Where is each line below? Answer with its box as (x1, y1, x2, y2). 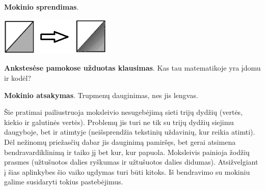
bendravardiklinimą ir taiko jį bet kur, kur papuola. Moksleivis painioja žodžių (4, 146, 250, 157)
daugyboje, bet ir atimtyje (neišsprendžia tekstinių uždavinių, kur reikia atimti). (4, 126, 255, 137)
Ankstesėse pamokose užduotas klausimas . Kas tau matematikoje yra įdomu (4, 62, 261, 73)
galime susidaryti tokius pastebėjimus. (4, 176, 123, 187)
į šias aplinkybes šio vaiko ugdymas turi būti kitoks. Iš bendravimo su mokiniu (4, 166, 250, 177)
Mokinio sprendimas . (4, 2, 79, 12)
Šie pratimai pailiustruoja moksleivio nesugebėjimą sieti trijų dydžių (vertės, (4, 107, 243, 117)
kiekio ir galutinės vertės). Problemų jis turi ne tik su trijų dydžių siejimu (4, 116, 234, 127)
